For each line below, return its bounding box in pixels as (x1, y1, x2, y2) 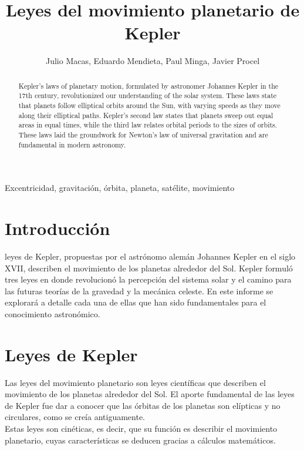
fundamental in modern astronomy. (18, 139, 126, 149)
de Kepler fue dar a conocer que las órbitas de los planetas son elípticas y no (5, 399, 281, 411)
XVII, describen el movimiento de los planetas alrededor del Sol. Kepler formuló (5, 261, 293, 274)
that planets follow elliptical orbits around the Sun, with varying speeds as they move (18, 100, 281, 110)
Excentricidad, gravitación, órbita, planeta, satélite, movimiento (5, 182, 235, 194)
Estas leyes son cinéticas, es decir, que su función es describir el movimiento (5, 422, 278, 435)
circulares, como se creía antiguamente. (5, 411, 146, 423)
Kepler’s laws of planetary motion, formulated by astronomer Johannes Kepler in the (18, 80, 279, 90)
